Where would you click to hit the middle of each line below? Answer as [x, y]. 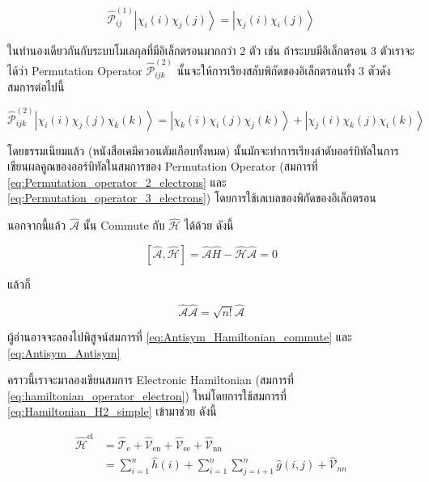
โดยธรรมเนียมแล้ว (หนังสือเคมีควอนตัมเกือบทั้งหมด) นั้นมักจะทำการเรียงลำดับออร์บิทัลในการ [203, 150]
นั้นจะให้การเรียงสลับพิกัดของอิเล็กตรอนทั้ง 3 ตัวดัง [284, 70]
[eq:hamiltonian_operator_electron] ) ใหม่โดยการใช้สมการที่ [147, 395]
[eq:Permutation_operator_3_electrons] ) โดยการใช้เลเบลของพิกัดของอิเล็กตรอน [192, 198]
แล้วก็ [19, 283]
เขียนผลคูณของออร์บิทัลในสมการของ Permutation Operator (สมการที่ [163, 166]
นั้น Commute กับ [124, 225]
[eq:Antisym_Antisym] [64, 352]
